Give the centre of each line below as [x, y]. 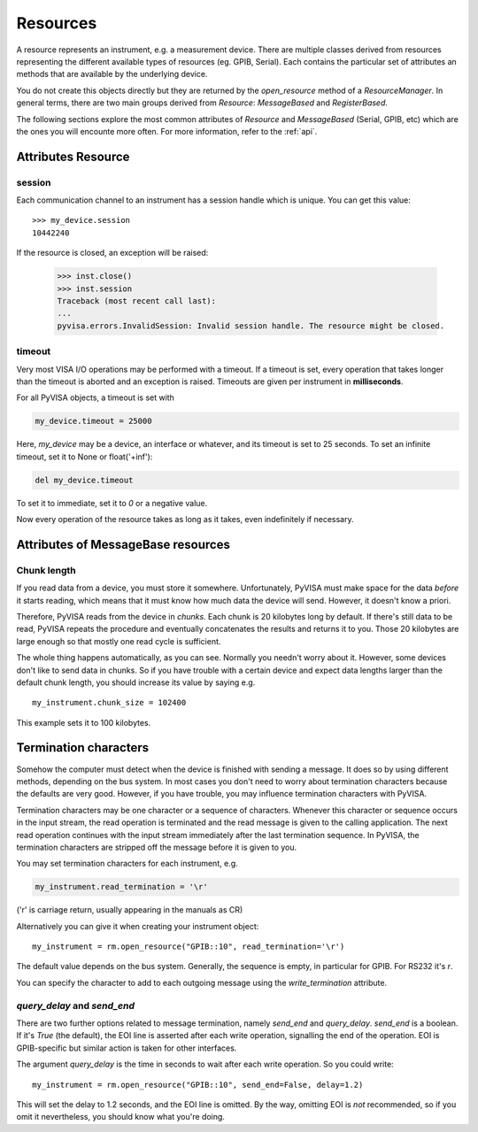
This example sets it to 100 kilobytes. [84, 722]
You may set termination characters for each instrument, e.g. [127, 864]
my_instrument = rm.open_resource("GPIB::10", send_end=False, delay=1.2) [198, 1085]
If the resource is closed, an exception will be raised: [112, 253]
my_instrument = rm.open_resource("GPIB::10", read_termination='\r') [189, 947]
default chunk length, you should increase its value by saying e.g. [136, 682]
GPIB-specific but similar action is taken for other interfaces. [127, 1048]
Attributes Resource [73, 156]
